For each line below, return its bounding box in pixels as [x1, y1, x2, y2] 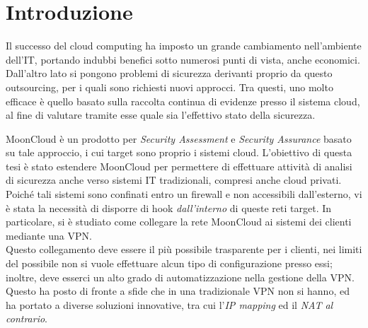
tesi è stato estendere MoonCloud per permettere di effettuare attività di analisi [6, 158, 352, 173]
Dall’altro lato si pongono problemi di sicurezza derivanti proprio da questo [6, 66, 333, 81]
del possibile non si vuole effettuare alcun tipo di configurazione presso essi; [6, 256, 333, 271]
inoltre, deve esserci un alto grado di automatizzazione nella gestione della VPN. [6, 269, 355, 284]
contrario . [6, 311, 48, 326]
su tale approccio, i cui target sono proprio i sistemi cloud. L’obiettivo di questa [6, 145, 352, 160]
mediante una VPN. [6, 228, 92, 242]
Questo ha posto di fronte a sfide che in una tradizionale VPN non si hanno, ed [6, 283, 350, 298]
